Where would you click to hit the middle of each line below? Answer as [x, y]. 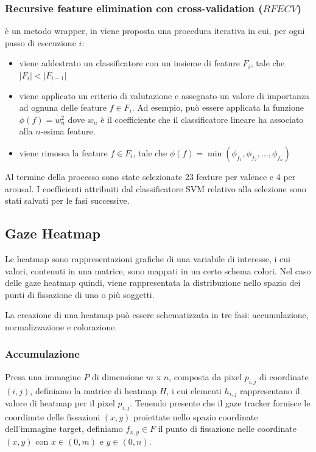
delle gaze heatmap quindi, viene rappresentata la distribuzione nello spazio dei [153, 283]
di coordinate [284, 376]
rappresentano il [270, 390]
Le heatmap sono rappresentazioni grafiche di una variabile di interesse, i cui [148, 258]
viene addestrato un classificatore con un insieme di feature [129, 63]
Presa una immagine [43, 376]
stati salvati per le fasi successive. [67, 200]
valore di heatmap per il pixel [60, 402]
